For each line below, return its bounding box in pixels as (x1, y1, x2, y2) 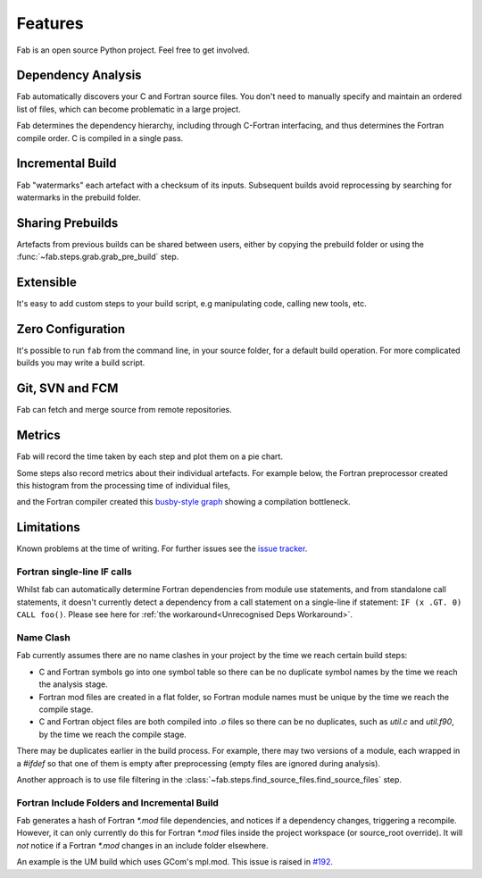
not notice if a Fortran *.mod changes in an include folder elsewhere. (16, 840, 269, 850)
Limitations (16, 520, 80, 535)
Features (16, 13, 84, 33)
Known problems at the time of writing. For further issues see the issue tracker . (16, 543, 308, 554)
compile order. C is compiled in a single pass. (16, 132, 184, 143)
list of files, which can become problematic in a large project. (16, 104, 241, 114)
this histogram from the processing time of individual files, (16, 481, 231, 491)
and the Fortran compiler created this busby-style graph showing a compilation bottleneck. (16, 497, 352, 507)
